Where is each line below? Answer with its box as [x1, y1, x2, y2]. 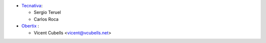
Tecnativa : [21, 3, 43, 8]
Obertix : [21, 23, 39, 29]
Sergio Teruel [33, 10, 61, 15]
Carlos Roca [33, 16, 59, 22]
